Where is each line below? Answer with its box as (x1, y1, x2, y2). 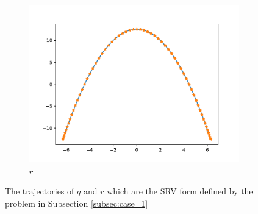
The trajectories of (5, 185, 74, 198)
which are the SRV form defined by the (107, 185, 253, 198)
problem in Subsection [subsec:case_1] (5, 196, 148, 209)
